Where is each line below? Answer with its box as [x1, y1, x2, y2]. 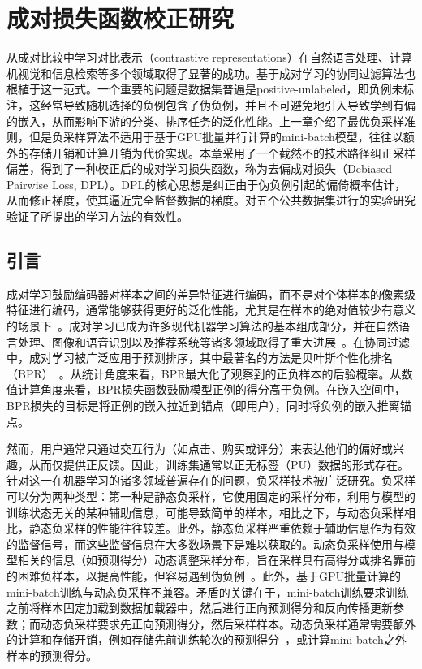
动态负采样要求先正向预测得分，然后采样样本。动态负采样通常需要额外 [40, 615, 416, 632]
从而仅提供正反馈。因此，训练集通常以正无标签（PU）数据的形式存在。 [28, 455, 410, 473]
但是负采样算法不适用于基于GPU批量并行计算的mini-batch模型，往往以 [28, 128, 403, 145]
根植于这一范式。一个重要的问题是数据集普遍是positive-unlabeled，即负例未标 [6, 80, 415, 97]
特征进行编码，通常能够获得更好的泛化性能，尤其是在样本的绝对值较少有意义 [6, 301, 416, 318]
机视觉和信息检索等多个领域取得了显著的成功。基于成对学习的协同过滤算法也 [6, 64, 416, 81]
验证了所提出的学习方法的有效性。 [6, 208, 188, 225]
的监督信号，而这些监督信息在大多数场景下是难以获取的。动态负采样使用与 [6, 535, 404, 552]
